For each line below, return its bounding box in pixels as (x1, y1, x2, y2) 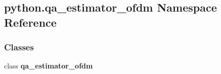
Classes (4, 41, 34, 53)
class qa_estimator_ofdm (4, 60, 93, 71)
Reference (4, 14, 57, 30)
